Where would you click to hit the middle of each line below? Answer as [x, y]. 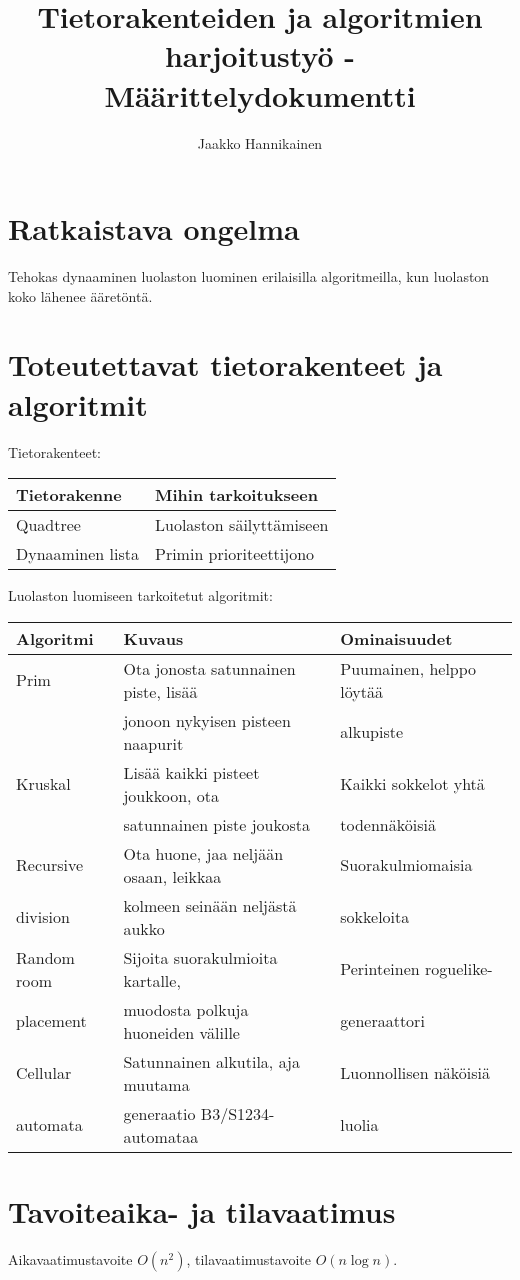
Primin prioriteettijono [235, 554]
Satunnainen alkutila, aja [211, 1061]
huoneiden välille [181, 1032]
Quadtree [48, 525]
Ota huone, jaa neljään [203, 853]
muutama [156, 1084]
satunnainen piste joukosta [216, 824]
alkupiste [372, 732]
